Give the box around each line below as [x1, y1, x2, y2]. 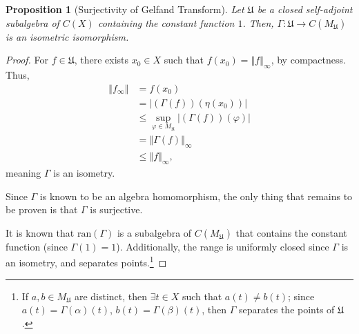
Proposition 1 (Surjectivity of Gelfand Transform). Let [6, 2, 244, 16]
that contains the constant [235, 225, 347, 239]
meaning [6, 165, 41, 179]
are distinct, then [74, 288, 148, 303]
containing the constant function [97, 15, 235, 30]
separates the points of [239, 302, 335, 317]
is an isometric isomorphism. [6, 29, 129, 43]
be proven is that [6, 202, 78, 217]
